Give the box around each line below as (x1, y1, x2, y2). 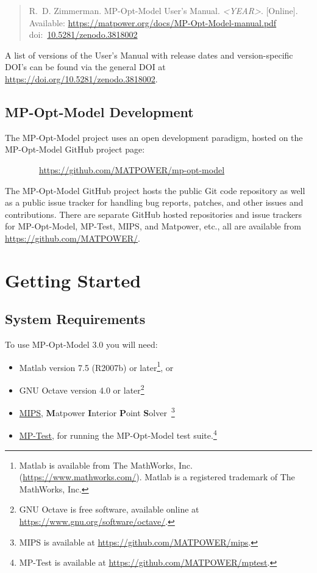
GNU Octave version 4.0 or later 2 (19, 381, 144, 396)
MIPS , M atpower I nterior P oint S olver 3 (19, 405, 175, 419)
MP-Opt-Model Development (5, 102, 194, 121)
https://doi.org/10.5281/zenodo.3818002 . (5, 72, 158, 85)
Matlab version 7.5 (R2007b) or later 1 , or (19, 359, 174, 373)
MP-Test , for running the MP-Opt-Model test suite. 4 (19, 427, 217, 442)
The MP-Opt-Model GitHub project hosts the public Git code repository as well (5, 184, 305, 196)
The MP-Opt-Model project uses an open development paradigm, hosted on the (5, 131, 303, 143)
